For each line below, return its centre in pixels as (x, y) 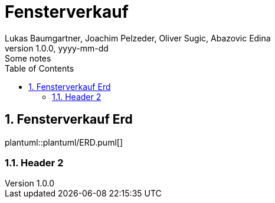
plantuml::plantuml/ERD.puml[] (64, 142)
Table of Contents (40, 68)
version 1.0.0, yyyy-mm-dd (57, 48)
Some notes (28, 58)
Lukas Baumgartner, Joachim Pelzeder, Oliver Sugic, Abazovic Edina (138, 38)
